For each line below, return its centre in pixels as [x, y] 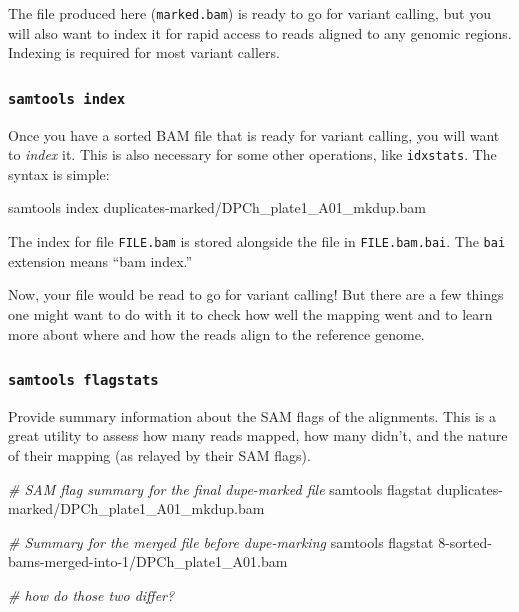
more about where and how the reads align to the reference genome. [216, 333]
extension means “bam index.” [100, 260]
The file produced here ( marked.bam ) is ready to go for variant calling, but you [249, 13]
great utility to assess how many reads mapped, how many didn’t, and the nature [258, 435]
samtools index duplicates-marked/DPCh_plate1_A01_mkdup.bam [217, 207]
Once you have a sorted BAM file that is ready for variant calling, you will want [254, 134]
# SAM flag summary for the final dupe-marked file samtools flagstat [220, 488]
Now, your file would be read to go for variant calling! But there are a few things [256, 294]
